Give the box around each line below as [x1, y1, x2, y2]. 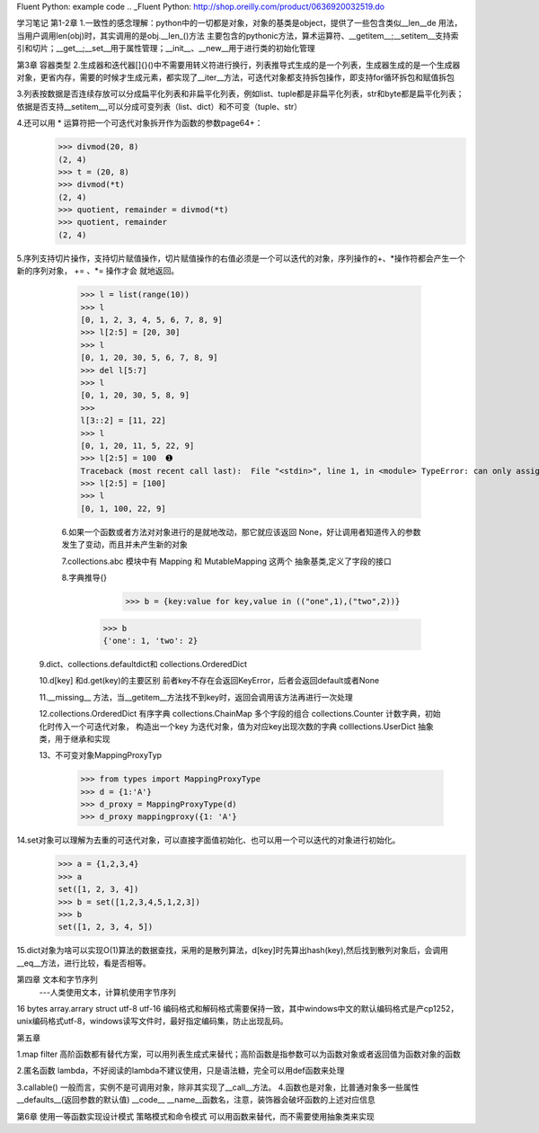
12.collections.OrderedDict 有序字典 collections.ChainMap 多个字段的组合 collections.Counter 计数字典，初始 [39, 709, 441, 719]
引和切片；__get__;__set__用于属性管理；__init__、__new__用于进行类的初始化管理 [16, 43, 316, 54]
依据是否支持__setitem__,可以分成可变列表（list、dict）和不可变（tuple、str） [16, 101, 303, 112]
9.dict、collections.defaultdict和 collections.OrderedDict [39, 658, 247, 669]
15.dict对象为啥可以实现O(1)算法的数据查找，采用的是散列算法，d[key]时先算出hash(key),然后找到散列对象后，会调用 [16, 945, 448, 956]
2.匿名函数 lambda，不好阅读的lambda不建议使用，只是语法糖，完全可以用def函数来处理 [16, 1066, 345, 1076]
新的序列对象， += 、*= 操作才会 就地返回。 [16, 265, 180, 276]
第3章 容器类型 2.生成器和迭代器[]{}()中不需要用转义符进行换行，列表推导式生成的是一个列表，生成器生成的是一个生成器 [16, 59, 461, 70]
